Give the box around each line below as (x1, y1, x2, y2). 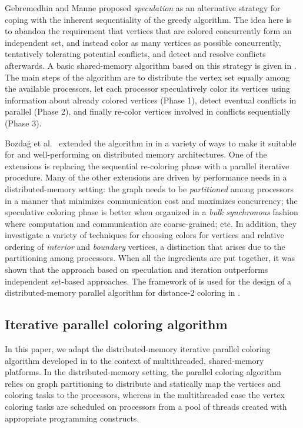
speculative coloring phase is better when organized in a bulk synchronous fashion (5, 206, 298, 218)
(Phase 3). (5, 116, 42, 129)
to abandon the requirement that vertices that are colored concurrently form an (5, 25, 292, 37)
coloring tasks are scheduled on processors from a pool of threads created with (5, 400, 287, 413)
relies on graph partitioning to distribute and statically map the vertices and (5, 377, 281, 389)
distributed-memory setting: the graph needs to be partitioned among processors (5, 182, 294, 195)
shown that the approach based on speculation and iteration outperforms (5, 263, 268, 276)
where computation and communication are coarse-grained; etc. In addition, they (5, 217, 297, 229)
